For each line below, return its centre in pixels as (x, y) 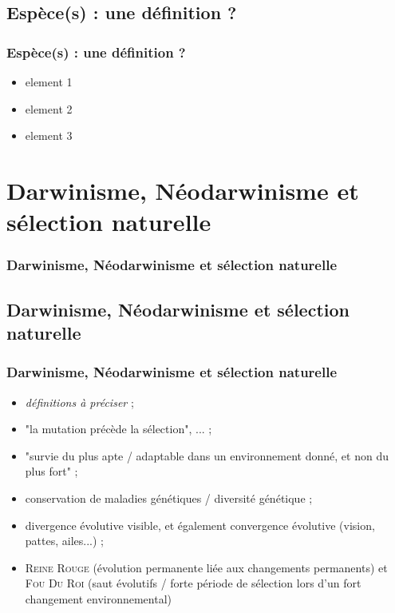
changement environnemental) (99, 598)
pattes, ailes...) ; (64, 541)
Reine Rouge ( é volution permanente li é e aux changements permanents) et (206, 567)
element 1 (49, 82)
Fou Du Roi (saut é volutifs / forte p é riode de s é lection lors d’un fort (193, 583)
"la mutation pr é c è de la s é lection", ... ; (118, 429)
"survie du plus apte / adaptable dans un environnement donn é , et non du (207, 455)
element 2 (49, 108)
